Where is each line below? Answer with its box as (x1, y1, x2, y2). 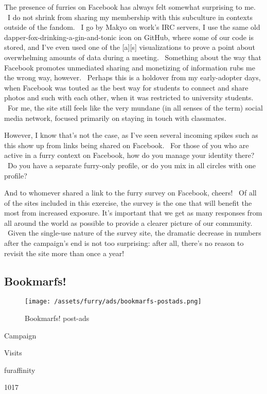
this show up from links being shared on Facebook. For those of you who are (4, 139, 249, 150)
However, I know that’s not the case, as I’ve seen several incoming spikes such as (4, 130, 258, 140)
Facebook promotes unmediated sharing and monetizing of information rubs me (4, 62, 255, 73)
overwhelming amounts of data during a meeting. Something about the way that (4, 51, 261, 62)
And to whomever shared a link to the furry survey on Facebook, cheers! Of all (4, 187, 257, 198)
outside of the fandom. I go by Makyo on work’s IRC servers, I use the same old (4, 22, 260, 32)
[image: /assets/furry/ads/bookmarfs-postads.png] (25, 298, 202, 306)
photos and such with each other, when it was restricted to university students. (4, 92, 254, 103)
